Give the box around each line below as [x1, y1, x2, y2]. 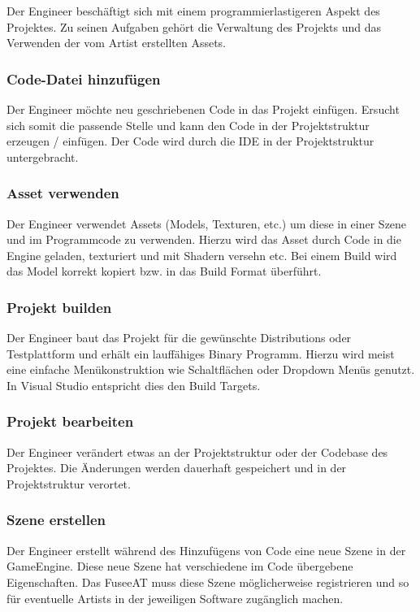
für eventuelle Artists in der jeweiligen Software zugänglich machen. [6, 589, 344, 606]
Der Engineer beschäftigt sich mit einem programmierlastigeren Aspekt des [6, 2, 380, 19]
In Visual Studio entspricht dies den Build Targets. [6, 376, 261, 393]
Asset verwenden [6, 183, 119, 203]
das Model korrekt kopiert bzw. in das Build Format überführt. [6, 263, 322, 280]
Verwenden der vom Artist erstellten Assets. [6, 34, 227, 51]
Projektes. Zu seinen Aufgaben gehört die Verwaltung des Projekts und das [6, 18, 382, 35]
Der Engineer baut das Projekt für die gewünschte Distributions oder [6, 329, 352, 346]
